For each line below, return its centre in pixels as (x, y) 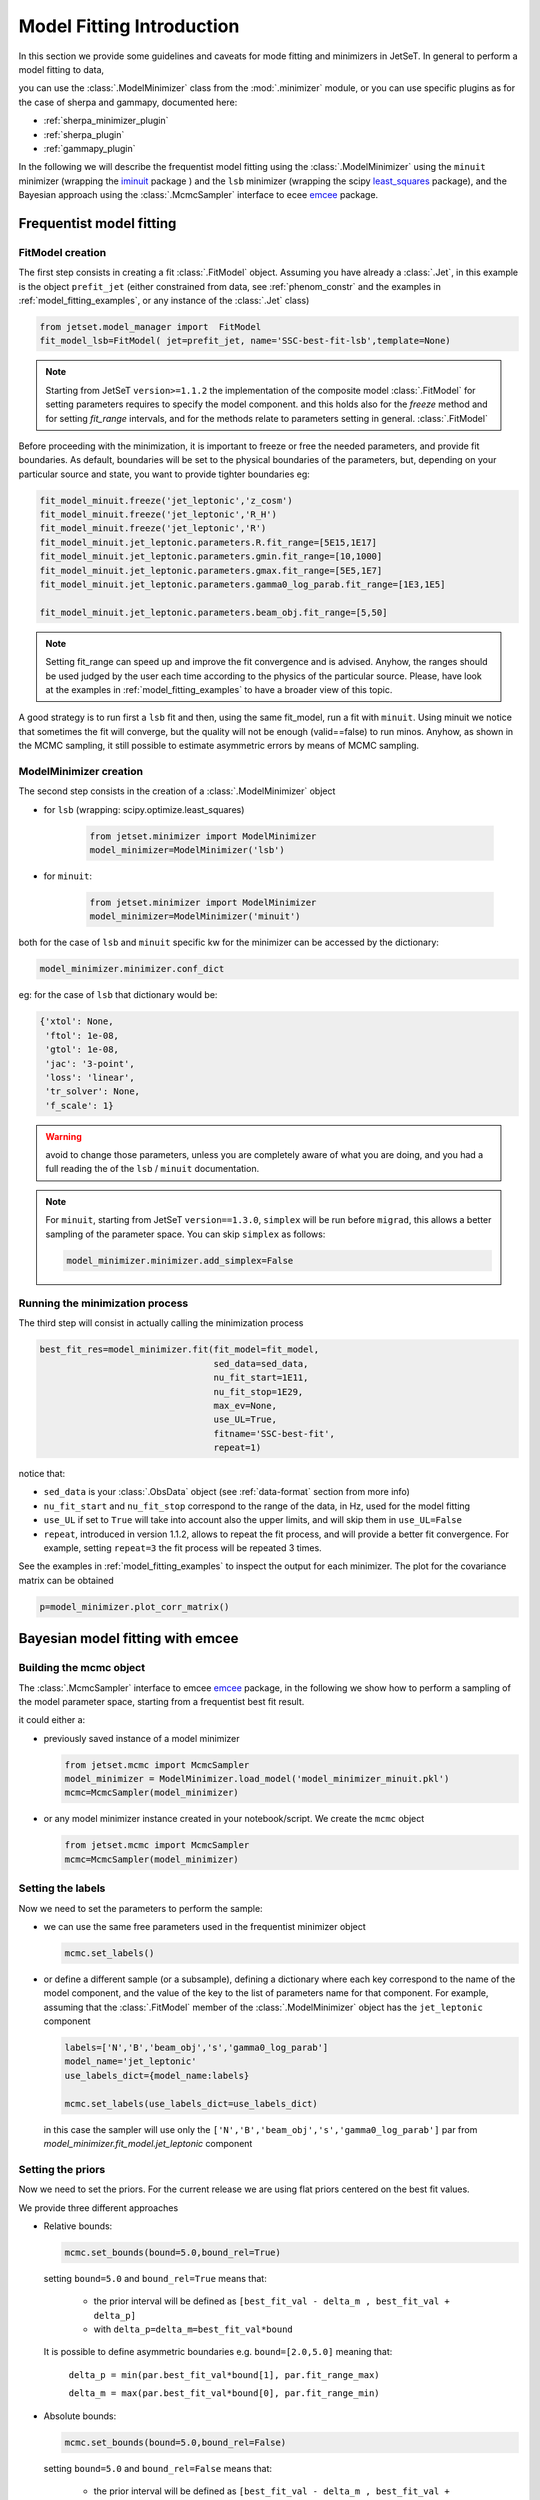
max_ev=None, (245, 1405)
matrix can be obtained (66, 1580)
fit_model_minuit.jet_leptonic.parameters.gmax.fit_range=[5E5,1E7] (211, 570)
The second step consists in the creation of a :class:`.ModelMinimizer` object (177, 791)
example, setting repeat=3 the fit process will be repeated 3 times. (182, 1548)
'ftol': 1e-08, (82, 1035)
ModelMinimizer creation (81, 771)
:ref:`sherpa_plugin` (84, 134)
